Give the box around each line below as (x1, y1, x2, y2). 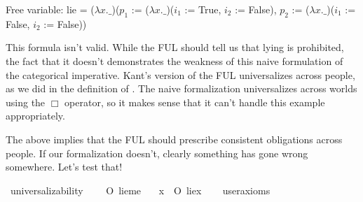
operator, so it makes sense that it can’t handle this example (64, 94, 325, 109)
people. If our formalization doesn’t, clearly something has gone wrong (6, 145, 308, 160)
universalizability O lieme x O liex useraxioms (10, 182, 270, 197)
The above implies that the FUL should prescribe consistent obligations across (6, 131, 343, 146)
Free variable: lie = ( (6, 2, 95, 16)
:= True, (184, 2, 221, 16)
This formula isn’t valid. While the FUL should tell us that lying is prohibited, (6, 40, 344, 55)
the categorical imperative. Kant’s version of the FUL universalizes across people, (6, 67, 355, 82)
